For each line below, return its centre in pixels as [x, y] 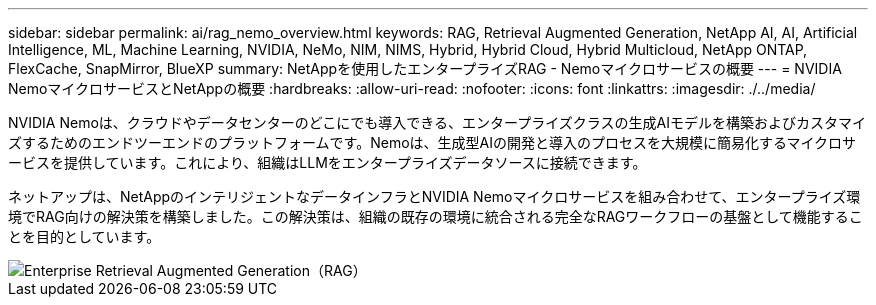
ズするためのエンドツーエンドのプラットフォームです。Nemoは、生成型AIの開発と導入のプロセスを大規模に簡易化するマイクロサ [432, 142]
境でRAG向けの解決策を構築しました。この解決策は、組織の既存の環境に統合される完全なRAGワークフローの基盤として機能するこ [435, 216]
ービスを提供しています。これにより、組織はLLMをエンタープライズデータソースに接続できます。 [327, 162]
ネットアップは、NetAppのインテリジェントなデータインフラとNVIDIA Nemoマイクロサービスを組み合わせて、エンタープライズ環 [434, 196]
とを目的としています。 [84, 236]
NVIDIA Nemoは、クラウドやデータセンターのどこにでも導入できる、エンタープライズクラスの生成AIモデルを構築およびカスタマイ [437, 122]
